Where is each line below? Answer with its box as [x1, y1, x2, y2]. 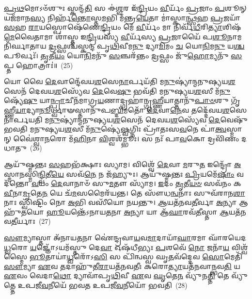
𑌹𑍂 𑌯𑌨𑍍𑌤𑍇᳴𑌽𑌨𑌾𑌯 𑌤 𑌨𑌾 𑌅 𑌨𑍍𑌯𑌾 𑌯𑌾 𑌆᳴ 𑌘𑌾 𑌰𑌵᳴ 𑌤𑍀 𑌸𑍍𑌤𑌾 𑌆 [46, 206, 229, 216]
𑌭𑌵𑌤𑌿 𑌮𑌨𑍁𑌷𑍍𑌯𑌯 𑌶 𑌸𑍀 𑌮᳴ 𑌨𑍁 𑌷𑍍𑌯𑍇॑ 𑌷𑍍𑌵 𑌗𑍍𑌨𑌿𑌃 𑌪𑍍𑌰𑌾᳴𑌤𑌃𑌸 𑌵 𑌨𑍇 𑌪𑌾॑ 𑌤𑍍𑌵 [4, 124, 226, 134]
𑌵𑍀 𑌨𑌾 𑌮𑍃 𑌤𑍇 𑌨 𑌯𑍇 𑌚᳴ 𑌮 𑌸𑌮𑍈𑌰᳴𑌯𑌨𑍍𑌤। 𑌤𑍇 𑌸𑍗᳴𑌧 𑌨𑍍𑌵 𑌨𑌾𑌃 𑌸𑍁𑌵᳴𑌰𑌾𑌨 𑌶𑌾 [4, 187, 245, 198]
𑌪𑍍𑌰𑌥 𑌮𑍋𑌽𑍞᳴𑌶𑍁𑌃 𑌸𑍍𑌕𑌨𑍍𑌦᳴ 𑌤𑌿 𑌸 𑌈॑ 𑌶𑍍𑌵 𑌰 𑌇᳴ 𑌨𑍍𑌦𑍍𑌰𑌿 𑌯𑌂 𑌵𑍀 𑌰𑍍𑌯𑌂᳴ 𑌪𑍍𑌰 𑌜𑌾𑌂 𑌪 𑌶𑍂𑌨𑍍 [4, 3, 247, 13]
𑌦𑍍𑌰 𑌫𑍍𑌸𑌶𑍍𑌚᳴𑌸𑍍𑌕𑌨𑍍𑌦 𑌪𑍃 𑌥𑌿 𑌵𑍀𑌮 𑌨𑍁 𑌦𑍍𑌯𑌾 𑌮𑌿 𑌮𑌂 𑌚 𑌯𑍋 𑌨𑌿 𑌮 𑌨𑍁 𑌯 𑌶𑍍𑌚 [48, 41, 245, 51]
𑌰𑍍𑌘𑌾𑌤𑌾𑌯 [4, 41, 47, 51]
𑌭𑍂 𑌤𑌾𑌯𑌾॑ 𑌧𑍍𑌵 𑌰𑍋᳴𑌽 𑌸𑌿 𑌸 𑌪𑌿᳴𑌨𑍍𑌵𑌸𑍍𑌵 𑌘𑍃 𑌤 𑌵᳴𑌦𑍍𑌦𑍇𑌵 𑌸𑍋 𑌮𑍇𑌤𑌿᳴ [29, 251, 242, 262]
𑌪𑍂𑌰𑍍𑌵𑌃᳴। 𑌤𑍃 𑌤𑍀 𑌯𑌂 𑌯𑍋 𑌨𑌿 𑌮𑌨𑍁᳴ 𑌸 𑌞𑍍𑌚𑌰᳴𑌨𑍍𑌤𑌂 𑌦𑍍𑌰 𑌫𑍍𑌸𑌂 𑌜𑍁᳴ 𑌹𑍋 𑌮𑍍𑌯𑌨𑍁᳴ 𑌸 [4, 50, 242, 60]
